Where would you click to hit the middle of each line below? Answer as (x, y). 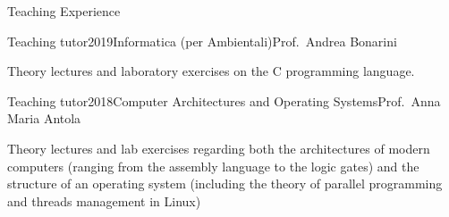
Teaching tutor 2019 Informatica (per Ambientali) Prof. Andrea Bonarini (202, 41)
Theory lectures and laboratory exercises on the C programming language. (211, 71)
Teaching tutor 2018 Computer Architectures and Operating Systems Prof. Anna (224, 100)
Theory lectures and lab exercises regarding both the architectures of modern (219, 148)
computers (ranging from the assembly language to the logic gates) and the (213, 166)
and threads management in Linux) (104, 200)
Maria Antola (44, 118)
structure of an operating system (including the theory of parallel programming (225, 184)
